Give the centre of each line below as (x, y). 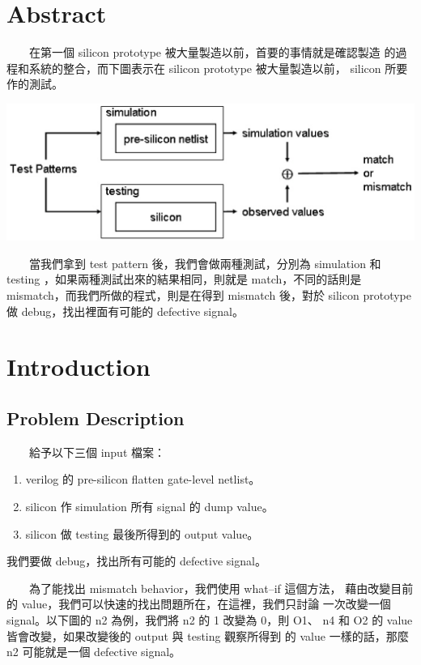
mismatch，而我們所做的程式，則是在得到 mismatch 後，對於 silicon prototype (209, 295)
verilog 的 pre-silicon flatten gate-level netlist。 (143, 479)
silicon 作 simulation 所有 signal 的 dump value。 (149, 506)
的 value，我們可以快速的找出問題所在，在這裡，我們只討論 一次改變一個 (199, 604)
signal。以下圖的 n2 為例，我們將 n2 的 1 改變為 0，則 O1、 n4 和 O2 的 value (210, 619)
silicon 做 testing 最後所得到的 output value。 (142, 533)
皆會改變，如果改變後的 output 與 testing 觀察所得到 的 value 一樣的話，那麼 (208, 635)
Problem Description (96, 418)
